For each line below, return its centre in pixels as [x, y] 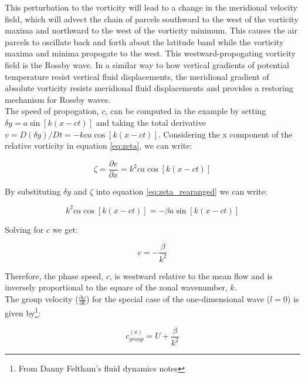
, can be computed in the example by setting [186, 111]
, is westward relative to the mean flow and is [191, 275]
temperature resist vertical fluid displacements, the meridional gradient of [137, 76]
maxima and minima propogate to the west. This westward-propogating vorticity [150, 53]
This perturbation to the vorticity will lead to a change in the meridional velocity [151, 7]
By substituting [33, 191]
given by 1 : [23, 312]
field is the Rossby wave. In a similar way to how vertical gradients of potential [147, 64]
